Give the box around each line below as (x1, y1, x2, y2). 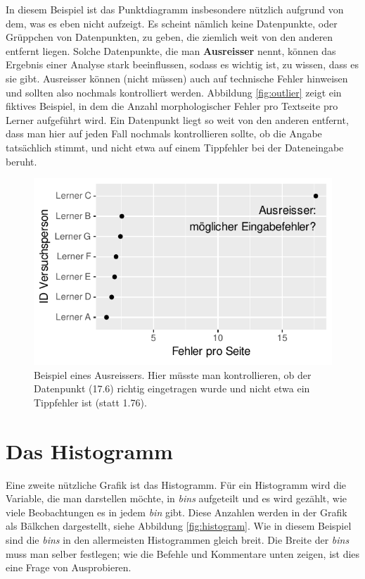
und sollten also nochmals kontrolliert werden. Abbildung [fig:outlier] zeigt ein (6, 85, 342, 99)
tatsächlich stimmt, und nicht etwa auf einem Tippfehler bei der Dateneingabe (6, 139, 344, 154)
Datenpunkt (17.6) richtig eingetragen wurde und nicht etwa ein (34, 381, 310, 396)
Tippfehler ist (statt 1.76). (34, 394, 147, 409)
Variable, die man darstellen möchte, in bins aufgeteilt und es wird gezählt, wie (6, 491, 347, 506)
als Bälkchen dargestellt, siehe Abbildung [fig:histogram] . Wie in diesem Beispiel (6, 518, 352, 533)
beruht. (6, 154, 37, 168)
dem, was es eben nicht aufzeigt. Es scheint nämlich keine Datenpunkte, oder (6, 15, 338, 30)
